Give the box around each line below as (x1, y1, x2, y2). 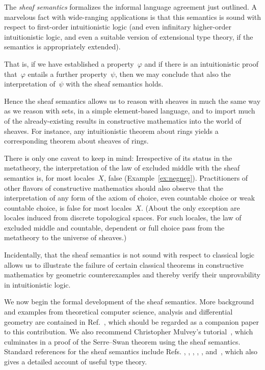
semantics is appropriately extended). (4, 41, 121, 52)
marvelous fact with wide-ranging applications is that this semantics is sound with (4, 11, 261, 22)
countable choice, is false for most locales (4, 202, 132, 213)
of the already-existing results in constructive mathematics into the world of (4, 115, 242, 126)
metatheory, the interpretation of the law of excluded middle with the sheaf (4, 162, 240, 173)
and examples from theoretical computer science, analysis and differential (4, 306, 233, 317)
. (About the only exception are (141, 202, 240, 213)
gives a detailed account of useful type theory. (4, 356, 147, 366)
